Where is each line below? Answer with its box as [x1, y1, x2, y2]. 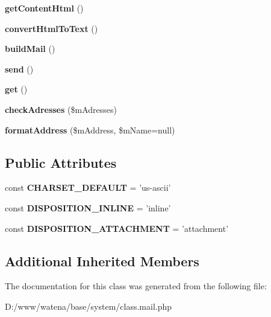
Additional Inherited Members [5, 251, 199, 270]
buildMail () [5, 42, 55, 55]
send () [5, 62, 34, 75]
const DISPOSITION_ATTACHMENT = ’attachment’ [5, 222, 229, 234]
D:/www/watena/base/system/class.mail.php [5, 299, 172, 312]
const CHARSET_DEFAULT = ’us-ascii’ [5, 181, 171, 194]
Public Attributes [5, 153, 117, 171]
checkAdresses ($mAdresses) [5, 103, 117, 115]
